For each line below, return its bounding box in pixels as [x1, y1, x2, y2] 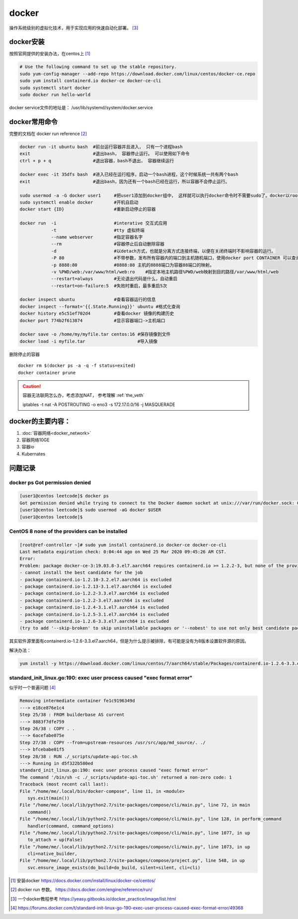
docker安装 [9, 38, 45, 46]
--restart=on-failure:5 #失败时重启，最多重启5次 [51, 283, 167, 288]
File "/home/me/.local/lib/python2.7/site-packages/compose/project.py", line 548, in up [19, 858, 245, 863]
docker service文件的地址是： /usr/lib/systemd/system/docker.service [9, 104, 153, 110]
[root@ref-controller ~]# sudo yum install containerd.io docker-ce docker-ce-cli [19, 542, 227, 548]
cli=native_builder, [27, 851, 78, 856]
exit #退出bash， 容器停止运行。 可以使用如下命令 [19, 151, 190, 156]
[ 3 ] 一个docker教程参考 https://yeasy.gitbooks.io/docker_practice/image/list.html [10, 896, 176, 902]
